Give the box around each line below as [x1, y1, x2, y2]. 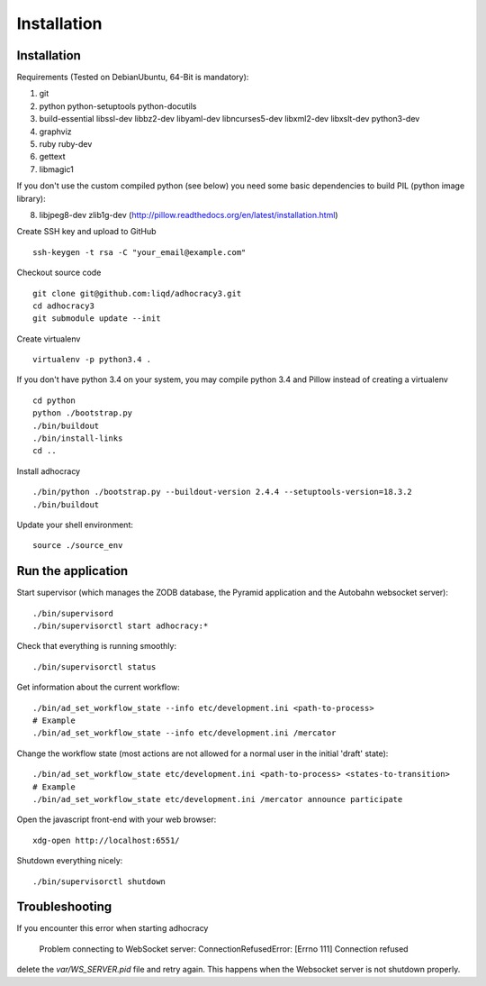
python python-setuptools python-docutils [39, 100, 197, 112]
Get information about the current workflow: [16, 681, 180, 693]
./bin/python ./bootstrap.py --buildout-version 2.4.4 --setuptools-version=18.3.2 [32, 487, 413, 498]
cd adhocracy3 [32, 300, 94, 311]
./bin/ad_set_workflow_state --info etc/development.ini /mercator [32, 728, 337, 738]
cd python [32, 395, 76, 406]
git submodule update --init [32, 314, 161, 324]
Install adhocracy [16, 465, 81, 477]
